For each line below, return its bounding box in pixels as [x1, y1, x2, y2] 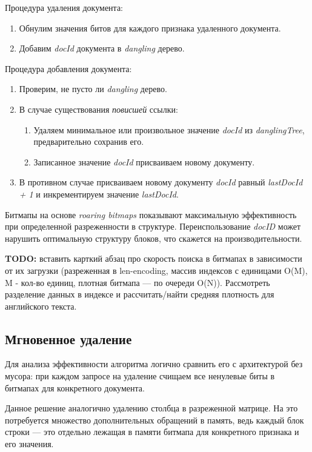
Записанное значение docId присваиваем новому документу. [33, 155, 255, 168]
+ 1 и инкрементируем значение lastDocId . [19, 187, 179, 200]
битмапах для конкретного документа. [5, 381, 145, 394]
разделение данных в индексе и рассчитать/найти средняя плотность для [5, 288, 274, 301]
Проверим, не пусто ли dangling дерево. [19, 82, 167, 95]
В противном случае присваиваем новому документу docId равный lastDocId [19, 176, 303, 188]
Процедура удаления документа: [5, 1, 123, 13]
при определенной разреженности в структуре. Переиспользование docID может [5, 220, 301, 233]
